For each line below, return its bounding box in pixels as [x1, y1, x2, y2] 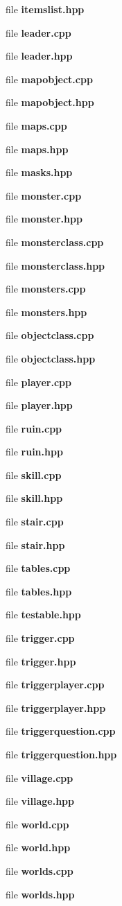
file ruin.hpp [6, 444, 63, 459]
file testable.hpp [6, 607, 81, 622]
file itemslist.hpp [6, 2, 85, 16]
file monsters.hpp [6, 304, 87, 319]
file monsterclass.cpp [6, 234, 104, 249]
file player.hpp [6, 398, 73, 412]
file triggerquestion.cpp [6, 724, 116, 738]
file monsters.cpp [6, 281, 86, 296]
